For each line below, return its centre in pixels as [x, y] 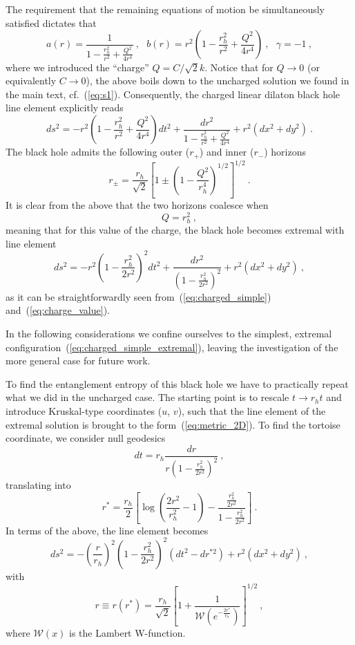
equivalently [31, 81]
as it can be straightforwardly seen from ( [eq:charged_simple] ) [138, 296]
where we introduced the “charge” [77, 67]
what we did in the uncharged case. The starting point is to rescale [147, 397]
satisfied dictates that [51, 22]
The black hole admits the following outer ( [98, 152]
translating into [38, 485]
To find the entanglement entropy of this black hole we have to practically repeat [177, 383]
